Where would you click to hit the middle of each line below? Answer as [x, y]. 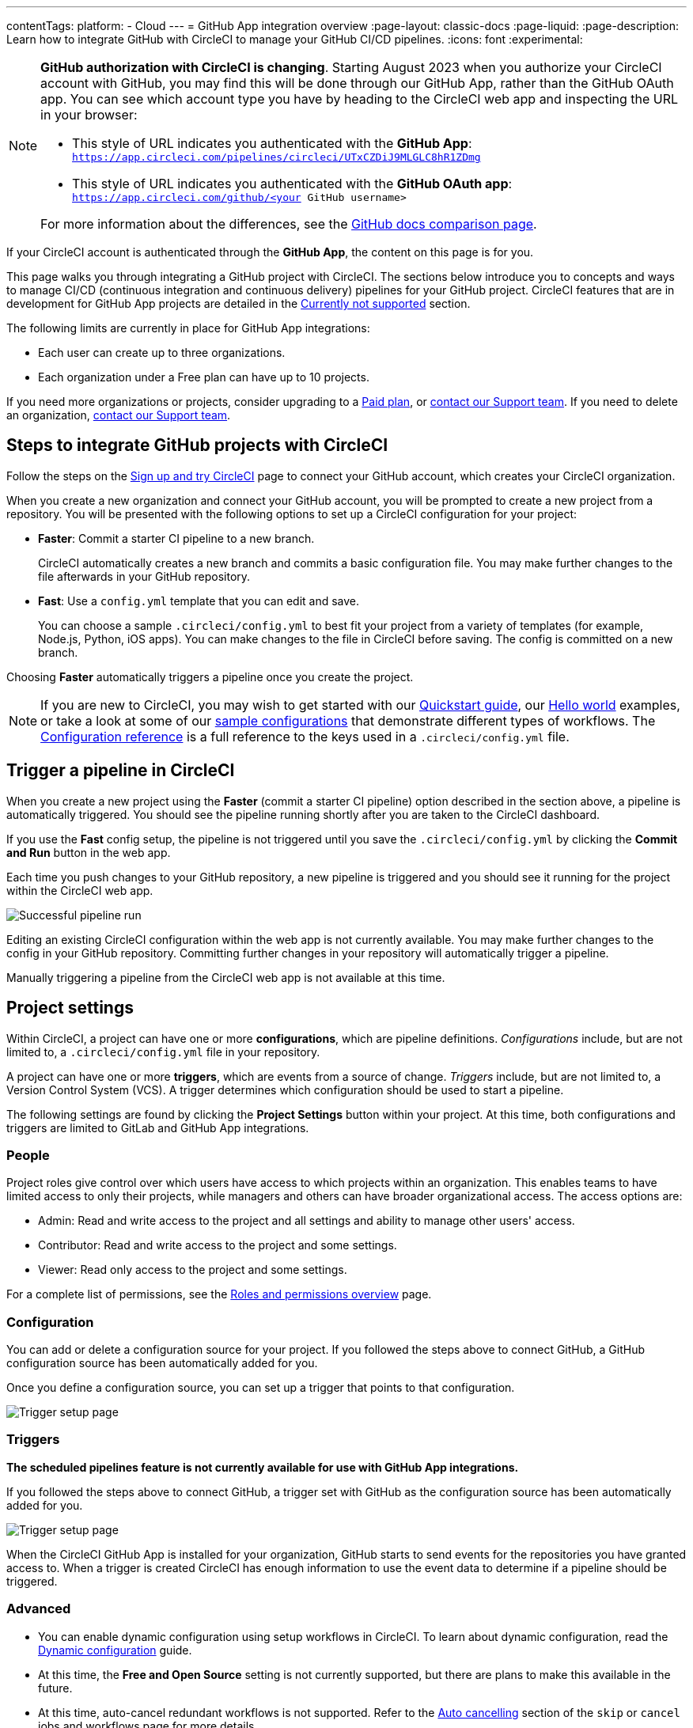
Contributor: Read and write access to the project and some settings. [218, 1245]
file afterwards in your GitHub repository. [144, 576]
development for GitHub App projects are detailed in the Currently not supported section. [239, 303]
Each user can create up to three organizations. [162, 352]
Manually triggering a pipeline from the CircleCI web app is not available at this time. [226, 977]
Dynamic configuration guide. [115, 1650]
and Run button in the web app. [89, 852]
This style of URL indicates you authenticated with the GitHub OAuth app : [292, 184]
